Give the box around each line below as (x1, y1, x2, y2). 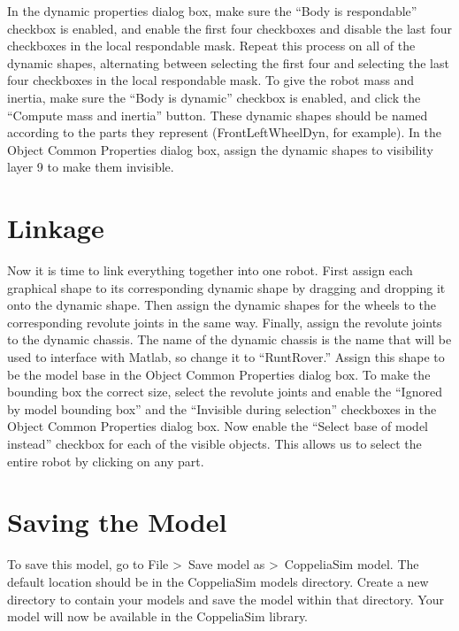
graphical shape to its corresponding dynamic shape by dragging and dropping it (7, 278, 446, 296)
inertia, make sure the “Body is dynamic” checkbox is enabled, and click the (7, 88, 421, 106)
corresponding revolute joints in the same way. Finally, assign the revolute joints (7, 312, 442, 331)
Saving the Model (7, 504, 227, 540)
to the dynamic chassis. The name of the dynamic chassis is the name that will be (7, 330, 452, 349)
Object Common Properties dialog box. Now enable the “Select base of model (7, 417, 429, 435)
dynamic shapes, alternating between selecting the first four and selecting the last (7, 53, 449, 72)
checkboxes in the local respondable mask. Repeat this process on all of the (7, 36, 416, 55)
